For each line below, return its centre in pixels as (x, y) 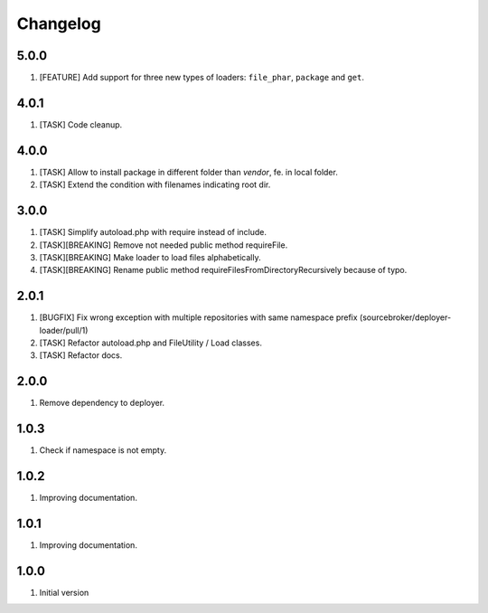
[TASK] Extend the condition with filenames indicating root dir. (155, 184)
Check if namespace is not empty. (103, 450)
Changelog (59, 24)
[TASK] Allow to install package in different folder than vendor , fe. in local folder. (188, 172)
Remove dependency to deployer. (102, 403)
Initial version (64, 592)
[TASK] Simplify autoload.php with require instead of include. (153, 232)
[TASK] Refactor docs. (81, 355)
